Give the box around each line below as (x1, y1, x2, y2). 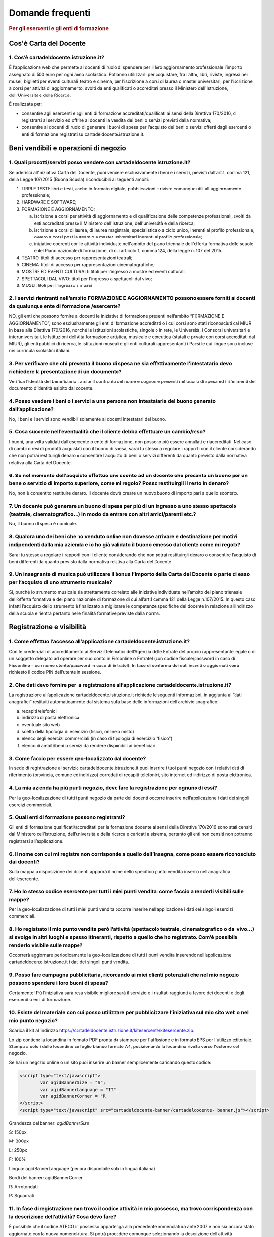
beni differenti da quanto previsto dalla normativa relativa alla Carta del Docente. (9, 559, 173, 565)
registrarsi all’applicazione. (9, 838, 64, 844)
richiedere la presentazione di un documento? (9, 368, 122, 375)
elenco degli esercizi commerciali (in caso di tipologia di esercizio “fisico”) (21, 735, 173, 742)
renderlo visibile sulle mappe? (9, 942, 83, 949)
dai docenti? (9, 858, 39, 865)
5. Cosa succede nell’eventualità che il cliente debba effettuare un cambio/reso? (9, 428, 206, 435)
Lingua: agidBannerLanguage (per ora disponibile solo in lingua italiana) (9, 1165, 155, 1171)
